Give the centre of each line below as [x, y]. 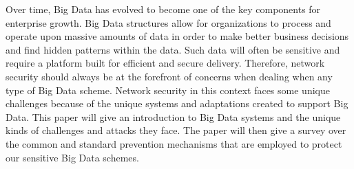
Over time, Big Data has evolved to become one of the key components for [163, 9]
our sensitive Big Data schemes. [72, 157]
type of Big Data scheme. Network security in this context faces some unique [168, 90]
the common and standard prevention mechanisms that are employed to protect [174, 143]
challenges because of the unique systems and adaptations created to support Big [177, 103]
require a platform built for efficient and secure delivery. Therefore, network [165, 63]
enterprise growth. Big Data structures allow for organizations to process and [168, 22]
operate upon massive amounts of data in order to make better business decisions [177, 36]
